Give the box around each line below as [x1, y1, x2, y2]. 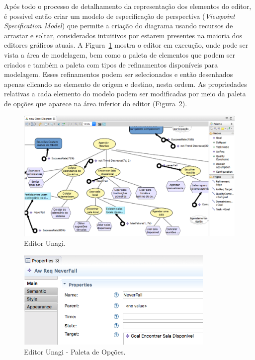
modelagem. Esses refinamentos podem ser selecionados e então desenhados [4, 69, 233, 79]
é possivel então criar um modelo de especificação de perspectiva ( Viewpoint [4, 10, 235, 21]
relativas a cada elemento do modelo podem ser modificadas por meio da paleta [4, 88, 246, 99]
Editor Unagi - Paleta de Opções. [24, 346, 126, 357]
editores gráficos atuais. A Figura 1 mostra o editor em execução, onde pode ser [4, 40, 249, 50]
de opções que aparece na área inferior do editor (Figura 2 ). [4, 98, 187, 108]
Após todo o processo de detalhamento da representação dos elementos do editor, [4, 1, 252, 11]
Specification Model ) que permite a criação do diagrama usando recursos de [4, 20, 233, 31]
